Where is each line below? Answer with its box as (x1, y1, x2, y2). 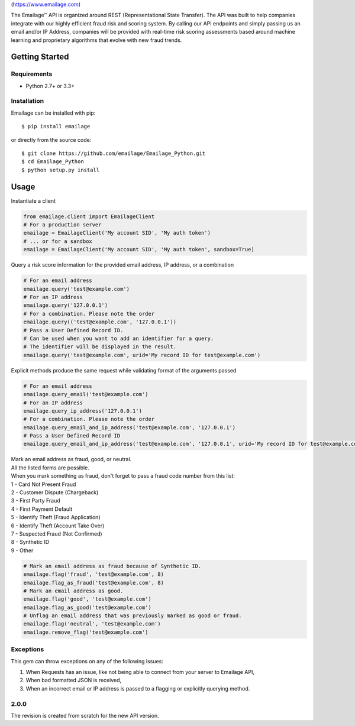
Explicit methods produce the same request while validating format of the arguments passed (11, 367, 237, 374)
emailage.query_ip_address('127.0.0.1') (23, 407, 142, 414)
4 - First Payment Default (11, 505, 73, 513)
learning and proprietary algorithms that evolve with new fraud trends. (11, 36, 182, 44)
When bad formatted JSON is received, (25, 677, 121, 684)
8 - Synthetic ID (11, 539, 50, 546)
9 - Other (11, 547, 34, 554)
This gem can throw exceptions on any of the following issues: (11, 657, 164, 665)
